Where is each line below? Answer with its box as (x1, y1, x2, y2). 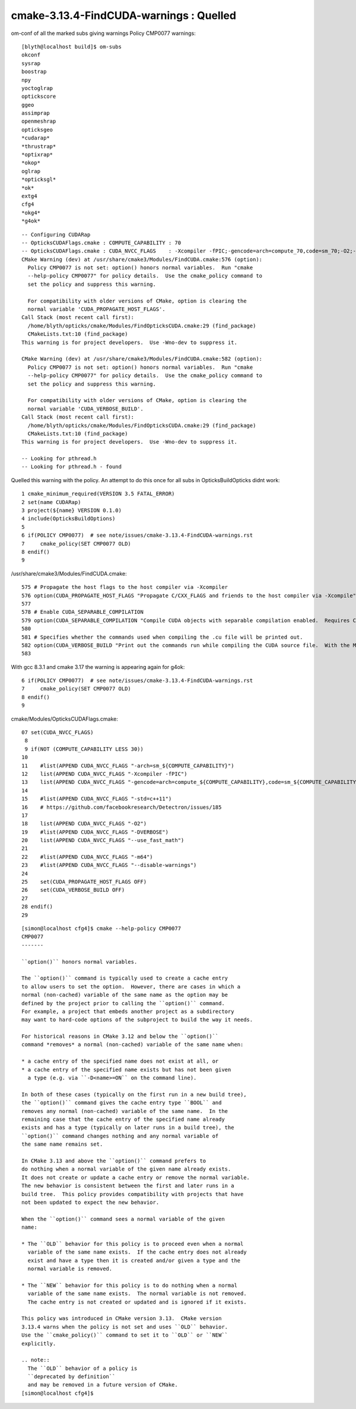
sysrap (21, 60, 41, 66)
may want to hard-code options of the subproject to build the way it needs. (21, 1016, 253, 1023)
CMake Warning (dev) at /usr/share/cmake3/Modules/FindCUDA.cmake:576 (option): (21, 256, 263, 263)
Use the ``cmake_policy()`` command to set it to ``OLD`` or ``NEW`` (21, 1332, 228, 1338)
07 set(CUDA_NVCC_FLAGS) (21, 729, 94, 736)
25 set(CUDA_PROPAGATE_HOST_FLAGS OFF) (21, 878, 147, 885)
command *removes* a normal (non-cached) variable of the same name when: (21, 1041, 244, 1048)
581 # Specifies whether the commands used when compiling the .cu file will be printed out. (21, 633, 303, 640)
